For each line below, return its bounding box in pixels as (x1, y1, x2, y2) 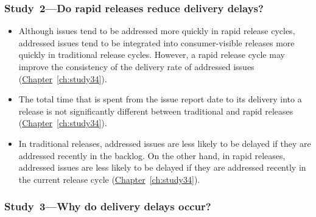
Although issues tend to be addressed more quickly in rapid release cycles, (18, 24, 295, 37)
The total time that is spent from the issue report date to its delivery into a (18, 93, 302, 105)
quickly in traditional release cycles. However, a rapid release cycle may (18, 48, 285, 61)
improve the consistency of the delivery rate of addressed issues (18, 60, 255, 73)
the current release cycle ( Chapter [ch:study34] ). (18, 173, 200, 185)
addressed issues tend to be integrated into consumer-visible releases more (18, 36, 295, 49)
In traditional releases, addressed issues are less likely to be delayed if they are (18, 137, 311, 149)
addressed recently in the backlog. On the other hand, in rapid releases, (18, 149, 286, 162)
